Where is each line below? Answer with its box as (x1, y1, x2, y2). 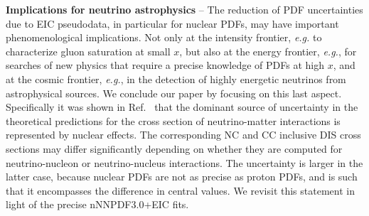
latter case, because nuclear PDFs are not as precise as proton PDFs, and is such (6, 169, 358, 184)
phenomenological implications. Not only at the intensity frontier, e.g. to (6, 30, 322, 45)
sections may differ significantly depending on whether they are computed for (6, 141, 343, 156)
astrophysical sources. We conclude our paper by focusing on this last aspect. (6, 85, 342, 100)
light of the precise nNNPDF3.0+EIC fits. (6, 197, 189, 212)
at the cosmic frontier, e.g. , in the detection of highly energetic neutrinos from (6, 71, 346, 86)
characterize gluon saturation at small (6, 43, 171, 58)
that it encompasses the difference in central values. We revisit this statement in (6, 183, 355, 198)
